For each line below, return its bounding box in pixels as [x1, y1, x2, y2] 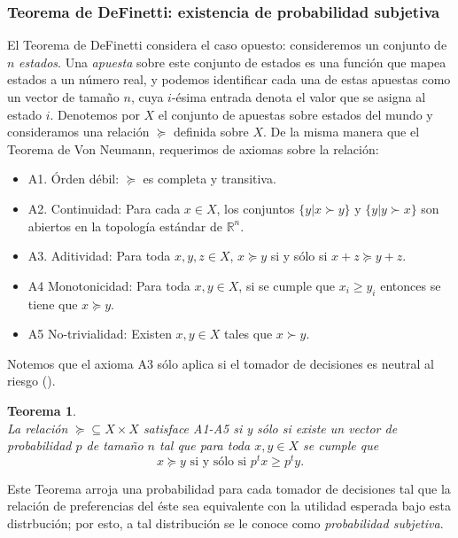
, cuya [130, 88, 164, 105]
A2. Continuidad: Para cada [27, 199, 181, 217]
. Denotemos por [50, 105, 140, 123]
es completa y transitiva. [143, 169, 276, 188]
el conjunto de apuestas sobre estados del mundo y [158, 105, 433, 123]
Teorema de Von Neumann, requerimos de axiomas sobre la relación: [7, 139, 379, 158]
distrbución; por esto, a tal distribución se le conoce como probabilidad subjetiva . [7, 513, 444, 532]
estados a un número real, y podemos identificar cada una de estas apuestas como [7, 70, 451, 89]
